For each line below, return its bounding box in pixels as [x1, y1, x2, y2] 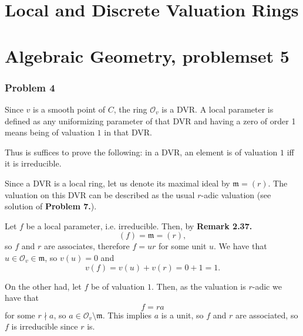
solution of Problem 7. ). [5, 200, 97, 212]
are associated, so [235, 308, 298, 321]
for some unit [158, 240, 207, 252]
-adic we [252, 280, 282, 292]
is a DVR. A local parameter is [161, 103, 274, 115]
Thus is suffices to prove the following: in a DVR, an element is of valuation [5, 145, 278, 158]
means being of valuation [5, 126, 95, 138]
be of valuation [90, 280, 145, 292]
